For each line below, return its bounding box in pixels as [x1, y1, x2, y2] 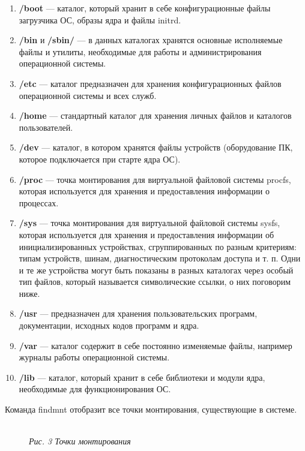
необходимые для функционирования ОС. [19, 383, 171, 395]
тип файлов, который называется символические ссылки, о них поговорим [19, 275, 291, 288]
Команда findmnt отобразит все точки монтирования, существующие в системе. [5, 403, 297, 416]
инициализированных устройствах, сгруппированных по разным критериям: [19, 240, 297, 252]
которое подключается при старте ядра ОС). [19, 152, 181, 165]
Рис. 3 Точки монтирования [29, 435, 131, 447]
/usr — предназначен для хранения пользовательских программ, [19, 307, 258, 320]
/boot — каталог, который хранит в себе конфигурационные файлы [19, 2, 271, 14]
